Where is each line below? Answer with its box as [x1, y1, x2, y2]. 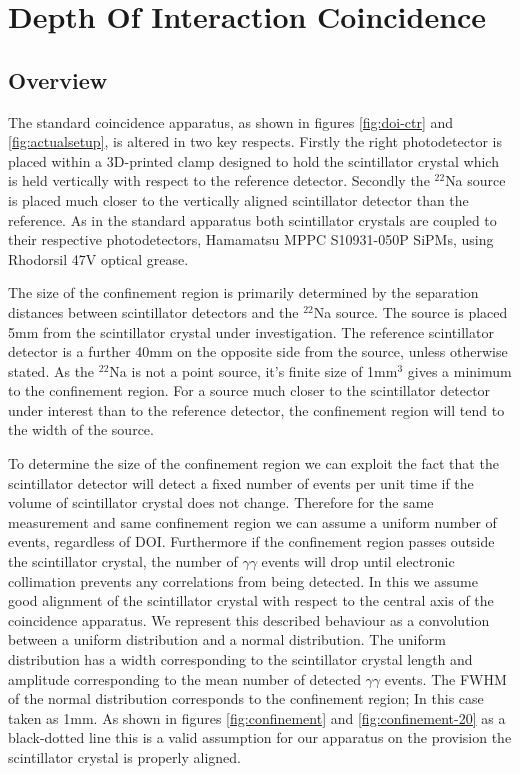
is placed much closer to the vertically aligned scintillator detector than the [8, 189, 469, 210]
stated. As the [8, 360, 95, 381]
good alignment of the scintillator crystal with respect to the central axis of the [8, 590, 494, 611]
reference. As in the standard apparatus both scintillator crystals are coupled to [8, 209, 497, 230]
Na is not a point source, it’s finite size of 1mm [109, 360, 398, 381]
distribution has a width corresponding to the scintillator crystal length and [8, 649, 473, 670]
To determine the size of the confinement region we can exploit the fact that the [8, 453, 499, 474]
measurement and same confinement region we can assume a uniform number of [8, 511, 497, 532]
